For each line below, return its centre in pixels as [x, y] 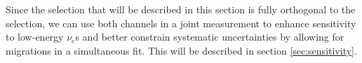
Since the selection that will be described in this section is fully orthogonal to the [181, 9]
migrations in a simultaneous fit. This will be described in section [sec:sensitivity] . [181, 50]
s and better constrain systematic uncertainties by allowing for [210, 37]
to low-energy [35, 37]
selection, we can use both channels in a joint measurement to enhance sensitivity [181, 23]
